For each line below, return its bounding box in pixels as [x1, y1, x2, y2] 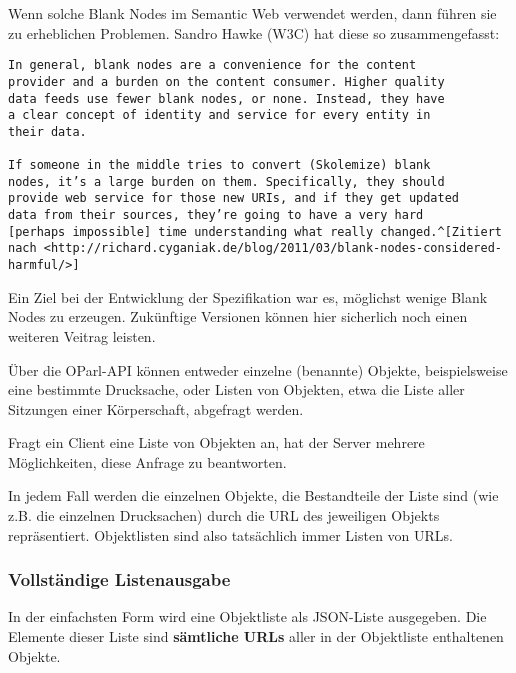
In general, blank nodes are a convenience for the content [8, 58, 417, 73]
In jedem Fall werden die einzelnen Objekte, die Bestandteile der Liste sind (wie [8, 485, 499, 506]
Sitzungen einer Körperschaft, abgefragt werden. [8, 398, 304, 419]
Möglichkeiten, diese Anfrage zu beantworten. [8, 451, 287, 472]
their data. [8, 124, 87, 139]
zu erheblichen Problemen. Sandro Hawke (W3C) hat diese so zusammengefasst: [8, 22, 500, 43]
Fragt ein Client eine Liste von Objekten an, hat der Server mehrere [8, 432, 425, 453]
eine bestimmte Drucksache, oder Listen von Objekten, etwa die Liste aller [8, 379, 465, 400]
